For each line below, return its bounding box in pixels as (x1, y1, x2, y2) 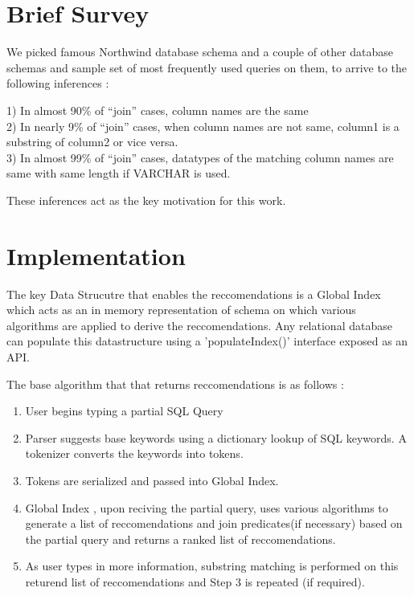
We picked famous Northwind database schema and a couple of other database (6, 43, 394, 60)
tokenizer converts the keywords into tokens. (25, 445, 244, 462)
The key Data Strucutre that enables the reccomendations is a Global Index (6, 285, 381, 302)
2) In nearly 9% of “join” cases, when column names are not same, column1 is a (6, 117, 400, 134)
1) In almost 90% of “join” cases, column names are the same (6, 101, 309, 118)
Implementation (6, 239, 186, 271)
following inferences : (6, 75, 109, 92)
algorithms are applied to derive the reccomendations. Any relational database (6, 316, 392, 333)
